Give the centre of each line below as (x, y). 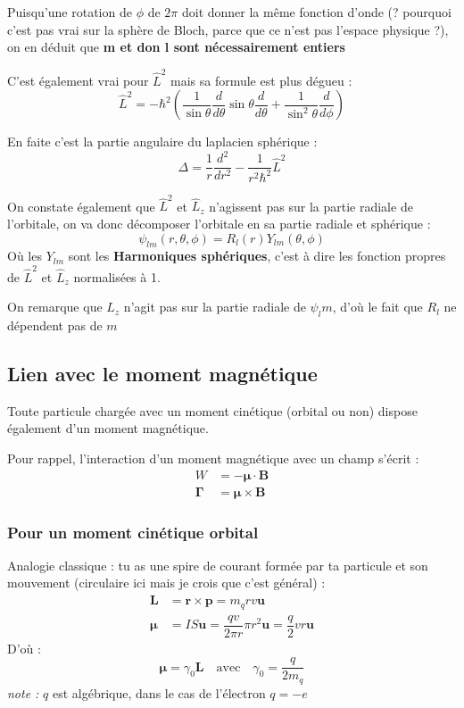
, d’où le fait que (377, 307)
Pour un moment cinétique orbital (133, 532)
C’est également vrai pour (78, 80)
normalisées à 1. (117, 276)
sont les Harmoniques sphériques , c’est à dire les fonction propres (257, 256)
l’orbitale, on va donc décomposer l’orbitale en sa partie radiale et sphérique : (219, 223)
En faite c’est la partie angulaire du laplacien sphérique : (162, 142)
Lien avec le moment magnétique (162, 373)
